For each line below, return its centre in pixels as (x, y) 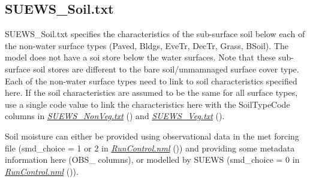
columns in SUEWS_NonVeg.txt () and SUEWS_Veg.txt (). (115, 116)
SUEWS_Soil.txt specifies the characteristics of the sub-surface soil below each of (155, 34)
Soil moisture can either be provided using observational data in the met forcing (152, 136)
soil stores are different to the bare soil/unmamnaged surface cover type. (166, 69)
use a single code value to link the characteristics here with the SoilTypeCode (148, 104)
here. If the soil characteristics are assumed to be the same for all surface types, (151, 92)
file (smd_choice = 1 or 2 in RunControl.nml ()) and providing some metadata (150, 148)
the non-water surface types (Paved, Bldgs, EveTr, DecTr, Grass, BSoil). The (147, 45)
